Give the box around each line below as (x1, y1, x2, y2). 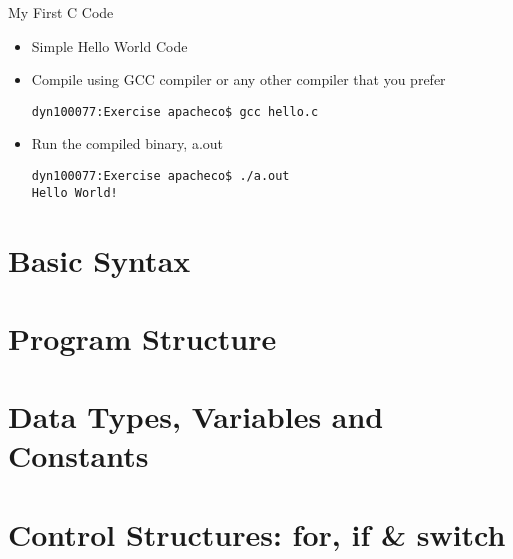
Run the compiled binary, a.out (31, 133, 224, 154)
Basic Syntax (8, 239, 191, 280)
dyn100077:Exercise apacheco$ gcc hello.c (31, 104, 319, 119)
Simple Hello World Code (31, 35, 188, 56)
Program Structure (8, 317, 277, 358)
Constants (8, 435, 149, 476)
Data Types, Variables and (8, 396, 384, 437)
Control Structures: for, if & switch (8, 513, 506, 554)
